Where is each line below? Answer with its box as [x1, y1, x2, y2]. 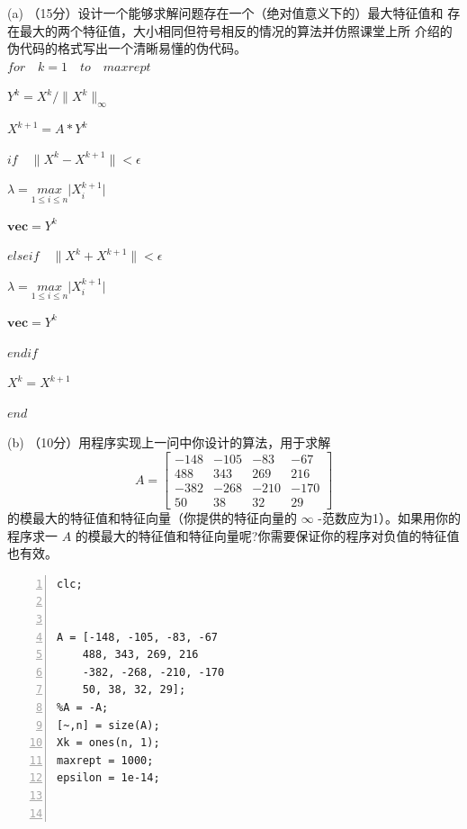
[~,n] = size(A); [57, 718, 160, 732]
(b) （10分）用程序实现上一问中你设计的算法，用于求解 [7, 433, 331, 452]
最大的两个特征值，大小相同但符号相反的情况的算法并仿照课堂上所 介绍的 [19, 21, 453, 40]
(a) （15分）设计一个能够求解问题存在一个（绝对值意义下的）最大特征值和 [7, 4, 444, 22]
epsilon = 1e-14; [57, 771, 160, 785]
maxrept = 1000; [57, 753, 154, 767]
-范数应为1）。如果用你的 [318, 509, 461, 527]
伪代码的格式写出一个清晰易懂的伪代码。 [7, 39, 247, 58]
